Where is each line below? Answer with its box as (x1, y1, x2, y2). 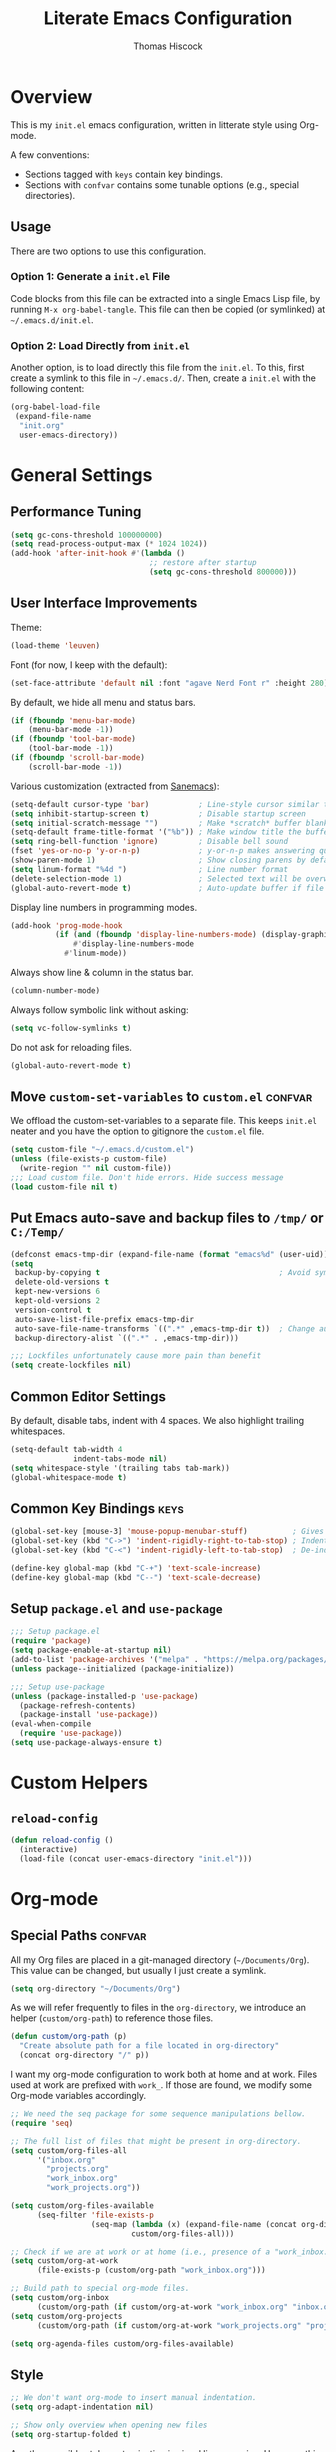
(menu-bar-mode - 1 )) (28, 725, 114, 735)
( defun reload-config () (10, 1835, 114, 1845)
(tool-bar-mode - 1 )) (28, 743, 114, 754)
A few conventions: (10, 148, 90, 161)
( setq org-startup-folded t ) (10, 2429, 132, 2439)
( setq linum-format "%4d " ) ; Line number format (10, 864, 288, 874)
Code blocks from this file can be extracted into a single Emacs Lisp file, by (10, 292, 321, 304)
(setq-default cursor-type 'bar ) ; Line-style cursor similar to (10, 799, 333, 809)
